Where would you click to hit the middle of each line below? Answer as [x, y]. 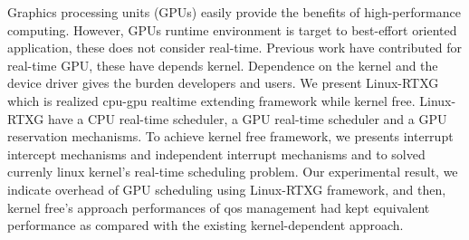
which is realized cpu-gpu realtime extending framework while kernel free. [211, 100]
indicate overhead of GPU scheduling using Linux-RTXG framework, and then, [227, 189]
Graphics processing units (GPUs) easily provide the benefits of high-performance [234, 12]
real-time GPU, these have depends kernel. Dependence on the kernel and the [223, 65]
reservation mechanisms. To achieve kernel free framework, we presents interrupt [230, 136]
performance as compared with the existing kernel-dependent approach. [206, 225]
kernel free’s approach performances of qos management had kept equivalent [219, 207]
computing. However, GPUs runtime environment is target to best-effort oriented [232, 29]
